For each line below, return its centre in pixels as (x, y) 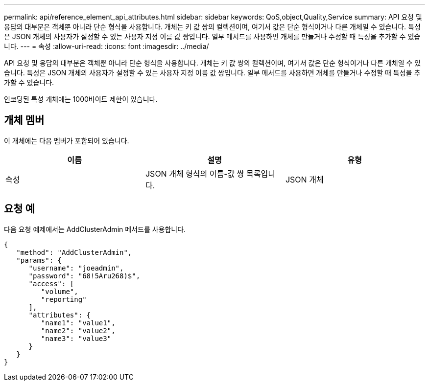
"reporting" (64, 299)
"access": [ (51, 283)
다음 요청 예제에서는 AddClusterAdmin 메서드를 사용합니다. (95, 229)
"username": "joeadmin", (76, 268)
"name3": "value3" (76, 338)
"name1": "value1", (78, 323)
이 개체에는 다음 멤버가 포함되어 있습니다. (67, 140)
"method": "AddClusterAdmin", (74, 252)
